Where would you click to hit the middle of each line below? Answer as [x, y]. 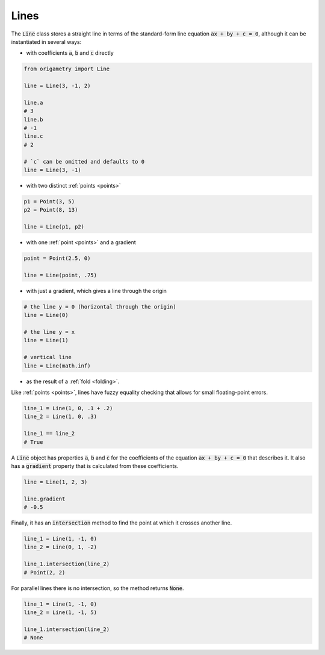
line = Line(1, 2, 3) [56, 482]
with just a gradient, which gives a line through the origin [96, 291]
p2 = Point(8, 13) [51, 210]
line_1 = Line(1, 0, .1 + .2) [68, 408]
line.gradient [45, 499]
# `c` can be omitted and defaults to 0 [84, 161]
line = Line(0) [46, 315]
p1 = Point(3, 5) [49, 201]
